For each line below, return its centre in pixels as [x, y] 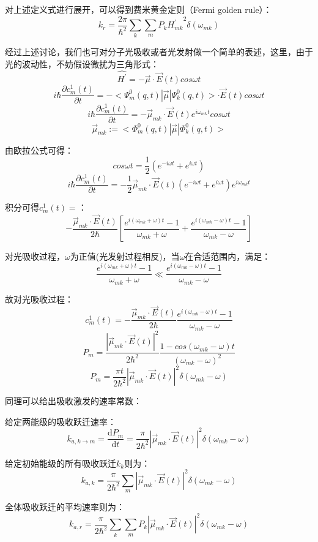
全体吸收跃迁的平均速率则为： [65, 507]
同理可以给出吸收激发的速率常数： [73, 401]
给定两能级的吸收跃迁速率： [61, 421]
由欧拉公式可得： [39, 150]
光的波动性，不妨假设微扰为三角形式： [82, 63]
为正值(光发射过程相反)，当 [125, 256]
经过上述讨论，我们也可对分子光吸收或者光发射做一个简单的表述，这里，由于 [159, 52]
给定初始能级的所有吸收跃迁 [61, 463]
